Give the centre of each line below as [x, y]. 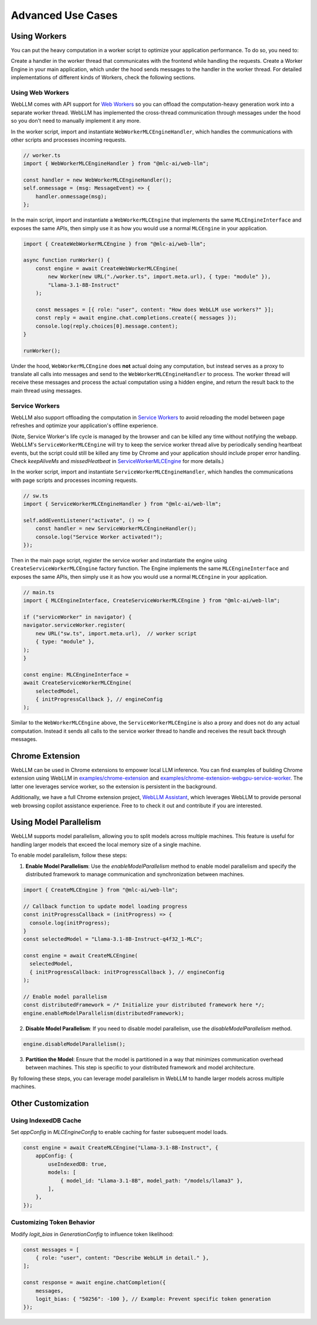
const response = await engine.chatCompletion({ [95, 1283]
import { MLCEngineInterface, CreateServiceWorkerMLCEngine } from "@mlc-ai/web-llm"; [152, 601]
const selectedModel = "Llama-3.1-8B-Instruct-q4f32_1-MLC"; [113, 939]
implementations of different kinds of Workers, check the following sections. [103, 78]
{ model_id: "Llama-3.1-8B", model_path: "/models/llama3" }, [152, 1180]
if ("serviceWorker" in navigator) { [77, 617]
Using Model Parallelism [56, 822]
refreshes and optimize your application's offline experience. [85, 425]
